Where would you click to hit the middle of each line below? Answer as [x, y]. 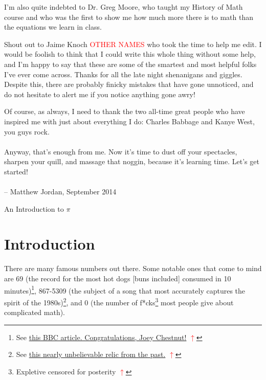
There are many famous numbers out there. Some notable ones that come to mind [133, 268]
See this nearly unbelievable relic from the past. [91, 354]
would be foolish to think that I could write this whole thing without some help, [130, 54]
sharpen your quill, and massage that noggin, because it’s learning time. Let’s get [132, 161]
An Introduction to [34, 208]
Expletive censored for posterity [66, 371]
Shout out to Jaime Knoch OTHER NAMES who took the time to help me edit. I [133, 44]
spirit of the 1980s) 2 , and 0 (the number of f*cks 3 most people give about [119, 301]
